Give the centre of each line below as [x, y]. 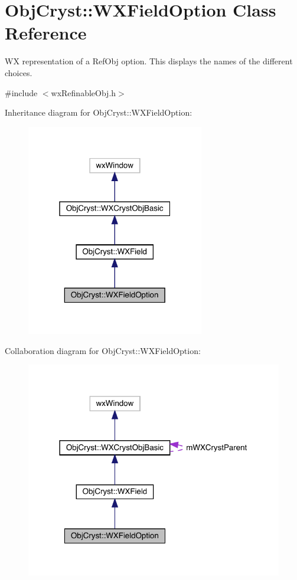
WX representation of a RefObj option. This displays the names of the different [149, 61]
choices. [19, 72]
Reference [46, 33]
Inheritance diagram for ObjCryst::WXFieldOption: [99, 112]
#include [21, 92]
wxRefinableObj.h [84, 92]
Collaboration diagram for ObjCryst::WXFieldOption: [103, 350]
